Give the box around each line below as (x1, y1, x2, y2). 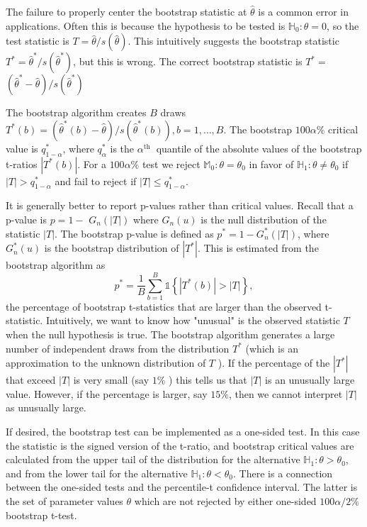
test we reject (142, 156, 201, 171)
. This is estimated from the (197, 240, 319, 255)
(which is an (245, 340, 298, 355)
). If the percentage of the (218, 355, 330, 370)
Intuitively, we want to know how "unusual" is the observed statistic (45, 313, 340, 328)
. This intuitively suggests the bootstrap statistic (128, 33, 339, 48)
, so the (327, 18, 359, 33)
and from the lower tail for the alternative (6, 465, 188, 480)
